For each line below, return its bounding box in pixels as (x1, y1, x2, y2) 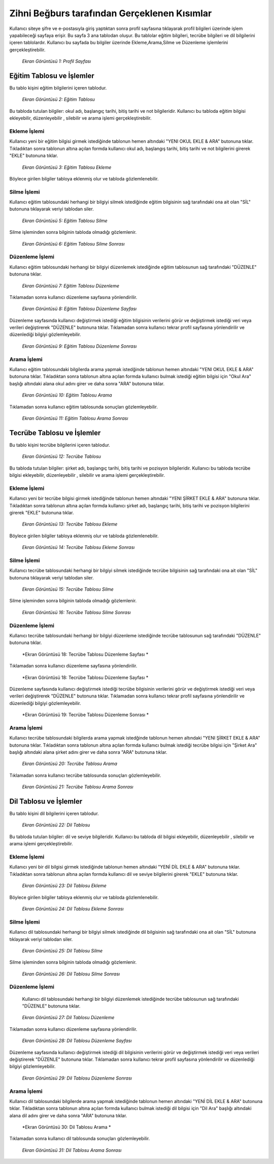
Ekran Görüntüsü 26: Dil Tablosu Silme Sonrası (22, 971, 120, 977)
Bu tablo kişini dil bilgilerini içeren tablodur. (9, 811, 99, 817)
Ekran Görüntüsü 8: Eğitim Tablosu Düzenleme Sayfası (22, 305, 137, 312)
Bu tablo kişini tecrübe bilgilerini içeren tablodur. (9, 442, 110, 448)
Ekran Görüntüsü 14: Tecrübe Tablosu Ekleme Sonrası (22, 544, 135, 550)
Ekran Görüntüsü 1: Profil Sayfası (22, 58, 91, 65)
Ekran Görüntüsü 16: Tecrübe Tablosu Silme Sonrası (22, 609, 131, 615)
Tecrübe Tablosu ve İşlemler (9, 428, 101, 437)
